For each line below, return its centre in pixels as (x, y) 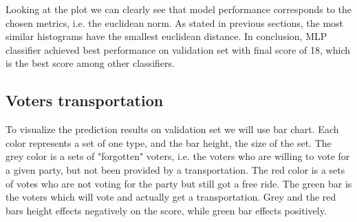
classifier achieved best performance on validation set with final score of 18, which (178, 49)
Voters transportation (85, 100)
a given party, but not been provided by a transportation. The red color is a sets (175, 169)
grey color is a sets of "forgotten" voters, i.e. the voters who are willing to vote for (178, 156)
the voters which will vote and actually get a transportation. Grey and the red (171, 197)
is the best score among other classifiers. (90, 63)
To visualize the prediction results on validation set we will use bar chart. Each (172, 129)
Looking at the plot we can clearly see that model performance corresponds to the (179, 9)
